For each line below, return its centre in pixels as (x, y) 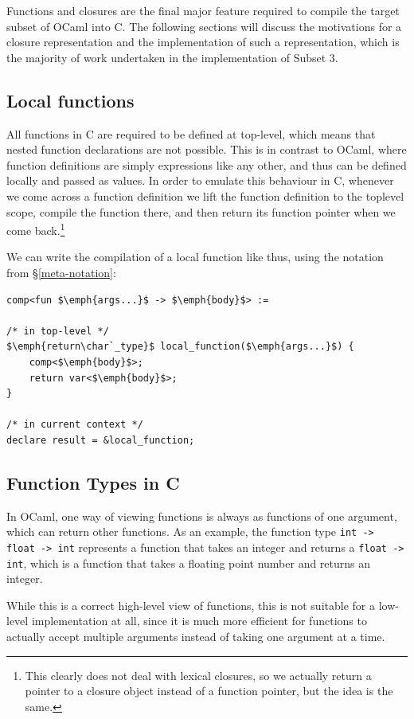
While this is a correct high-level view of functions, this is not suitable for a (191, 605)
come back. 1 (36, 229)
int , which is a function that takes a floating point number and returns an (189, 563)
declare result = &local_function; (101, 440)
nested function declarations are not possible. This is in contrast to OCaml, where (207, 149)
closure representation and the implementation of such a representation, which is (203, 42)
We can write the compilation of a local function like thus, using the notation (195, 257)
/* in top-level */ (58, 331)
